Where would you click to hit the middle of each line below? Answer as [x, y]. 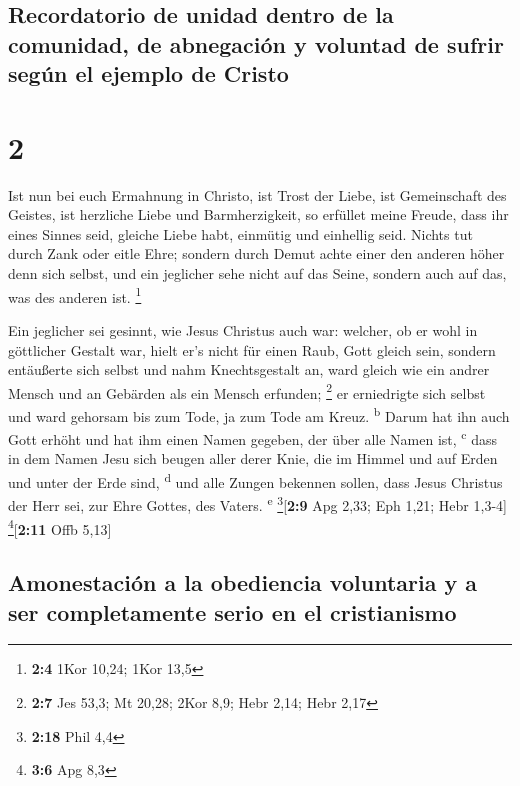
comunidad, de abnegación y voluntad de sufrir [256, 43]
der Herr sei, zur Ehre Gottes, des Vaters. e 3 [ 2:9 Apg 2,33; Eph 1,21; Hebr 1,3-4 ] [257, 503]
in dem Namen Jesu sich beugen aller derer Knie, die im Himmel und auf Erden [253, 458]
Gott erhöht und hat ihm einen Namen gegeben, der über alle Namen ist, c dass [253, 437]
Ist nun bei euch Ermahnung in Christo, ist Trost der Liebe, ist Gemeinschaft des [257, 194]
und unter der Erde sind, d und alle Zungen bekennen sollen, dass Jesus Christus [255, 480]
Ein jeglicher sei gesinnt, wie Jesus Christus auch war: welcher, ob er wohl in [243, 329]
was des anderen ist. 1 [75, 295]
